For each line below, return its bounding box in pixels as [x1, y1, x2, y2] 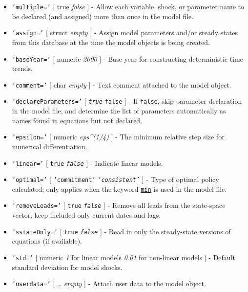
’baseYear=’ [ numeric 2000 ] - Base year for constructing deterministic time [12, 53, 243, 64]
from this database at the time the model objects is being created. [12, 37, 210, 47]
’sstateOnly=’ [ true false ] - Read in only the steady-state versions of [12, 226, 231, 236]
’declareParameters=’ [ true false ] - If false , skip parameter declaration [12, 96, 242, 106]
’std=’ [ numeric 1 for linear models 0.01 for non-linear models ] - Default [12, 252, 235, 262]
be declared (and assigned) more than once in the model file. [12, 11, 194, 21]
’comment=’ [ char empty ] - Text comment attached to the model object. [12, 79, 231, 90]
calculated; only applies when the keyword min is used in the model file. [12, 183, 227, 194]
